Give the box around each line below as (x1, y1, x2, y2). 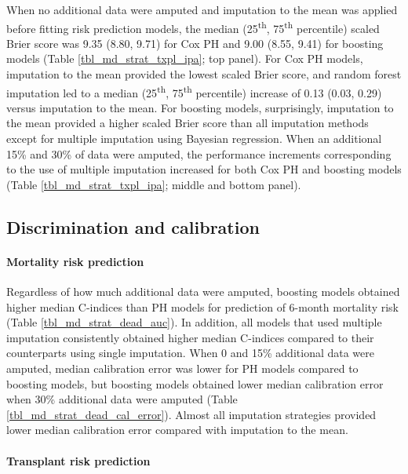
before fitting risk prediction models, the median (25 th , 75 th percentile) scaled (6, 17, 380, 36)
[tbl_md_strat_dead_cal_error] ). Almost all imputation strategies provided (6, 406, 377, 422)
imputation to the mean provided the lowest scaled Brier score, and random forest (6, 66, 402, 82)
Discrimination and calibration (6, 214, 260, 239)
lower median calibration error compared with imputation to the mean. (6, 421, 348, 438)
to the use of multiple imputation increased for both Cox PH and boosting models (6, 161, 402, 177)
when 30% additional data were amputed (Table (6, 391, 238, 407)
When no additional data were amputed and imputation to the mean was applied (6, 2, 398, 17)
